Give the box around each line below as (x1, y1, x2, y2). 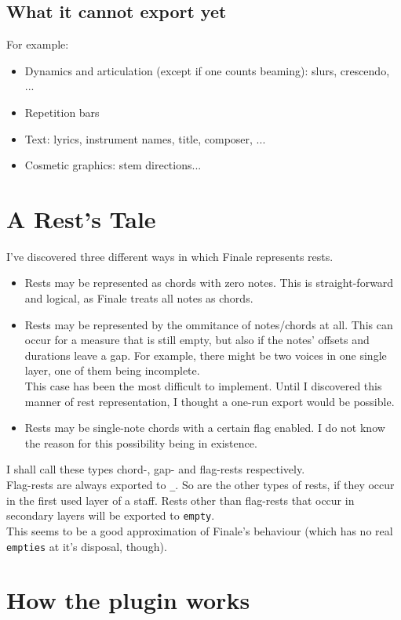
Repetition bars (24, 103, 100, 120)
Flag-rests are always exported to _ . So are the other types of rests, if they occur (6, 477, 395, 493)
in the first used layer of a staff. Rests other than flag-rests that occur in (6, 491, 355, 508)
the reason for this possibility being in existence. (24, 434, 257, 451)
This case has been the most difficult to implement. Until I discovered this (24, 378, 382, 394)
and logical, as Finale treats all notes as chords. (24, 290, 253, 306)
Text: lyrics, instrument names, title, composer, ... (24, 130, 266, 147)
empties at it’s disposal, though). (6, 538, 167, 554)
